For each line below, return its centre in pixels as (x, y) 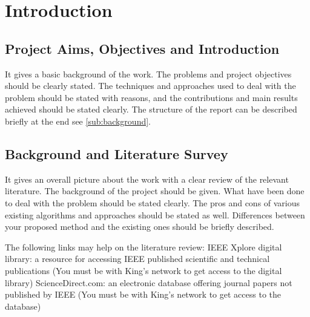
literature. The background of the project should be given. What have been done (155, 191)
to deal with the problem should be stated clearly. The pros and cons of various (153, 202)
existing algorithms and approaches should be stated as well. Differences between (155, 214)
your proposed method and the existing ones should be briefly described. (140, 227)
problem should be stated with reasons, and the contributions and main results (151, 97)
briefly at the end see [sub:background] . (78, 121)
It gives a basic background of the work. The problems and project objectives (148, 74)
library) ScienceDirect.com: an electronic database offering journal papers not (149, 282)
